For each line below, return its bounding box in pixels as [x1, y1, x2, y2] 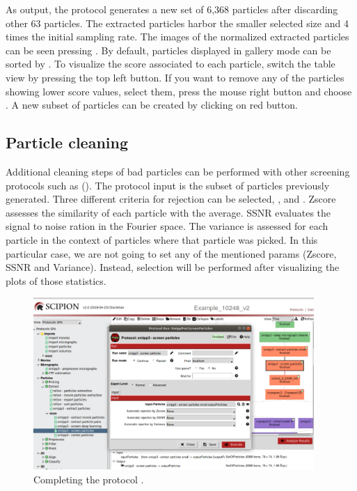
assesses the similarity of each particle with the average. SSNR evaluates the [6, 205, 331, 219]
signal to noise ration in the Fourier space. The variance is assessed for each [6, 219, 328, 233]
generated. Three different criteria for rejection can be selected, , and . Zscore [6, 192, 336, 206]
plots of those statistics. [6, 273, 106, 288]
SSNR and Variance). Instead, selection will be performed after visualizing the [6, 260, 340, 274]
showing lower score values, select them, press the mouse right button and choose [6, 84, 352, 98]
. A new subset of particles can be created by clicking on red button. [6, 98, 298, 112]
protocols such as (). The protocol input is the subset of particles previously [6, 178, 330, 192]
